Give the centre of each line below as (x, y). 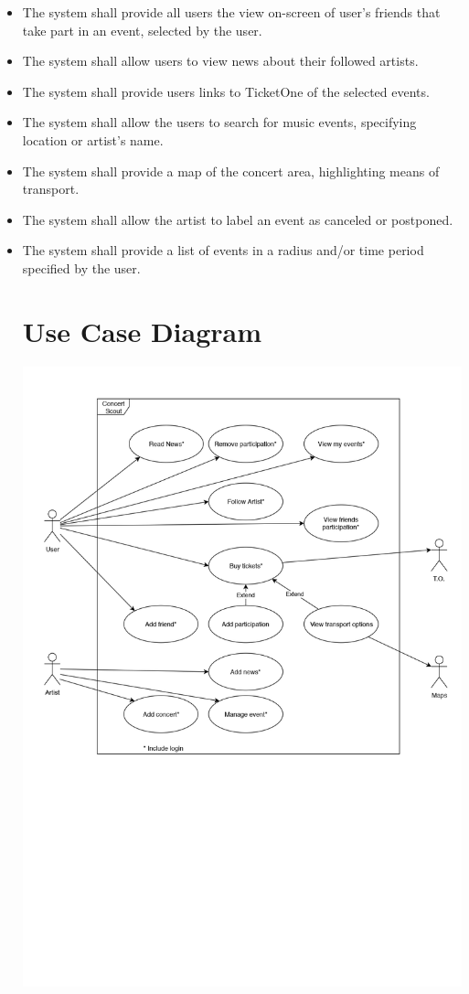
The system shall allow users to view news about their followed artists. (220, 61)
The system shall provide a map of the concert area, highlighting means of (231, 171)
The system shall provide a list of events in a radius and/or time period (223, 250)
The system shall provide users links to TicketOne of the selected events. (226, 91)
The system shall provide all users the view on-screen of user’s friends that (231, 12)
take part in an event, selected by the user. (142, 30)
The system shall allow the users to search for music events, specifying (219, 122)
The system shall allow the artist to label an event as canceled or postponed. (238, 219)
